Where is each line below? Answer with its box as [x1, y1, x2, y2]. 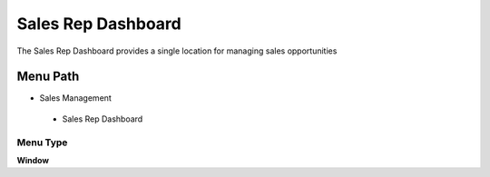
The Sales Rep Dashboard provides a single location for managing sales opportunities [16, 45, 338, 56]
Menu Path [16, 69, 80, 84]
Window [16, 154, 50, 165]
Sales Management [39, 93, 113, 103]
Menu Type [16, 136, 68, 149]
